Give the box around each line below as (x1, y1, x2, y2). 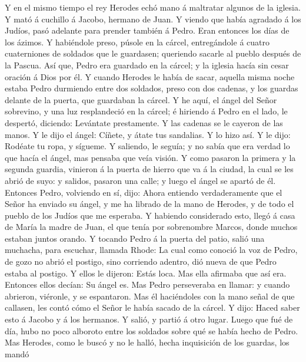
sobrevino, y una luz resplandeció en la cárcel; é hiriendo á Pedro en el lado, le (5, 105, 288, 117)
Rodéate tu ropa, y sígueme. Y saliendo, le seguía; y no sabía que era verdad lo (5, 140, 290, 152)
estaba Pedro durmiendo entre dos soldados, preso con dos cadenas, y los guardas (5, 82, 298, 94)
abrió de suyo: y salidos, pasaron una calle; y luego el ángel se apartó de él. (5, 174, 276, 186)
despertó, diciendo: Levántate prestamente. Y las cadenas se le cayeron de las (5, 116, 283, 129)
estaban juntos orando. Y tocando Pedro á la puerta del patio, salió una (5, 232, 265, 244)
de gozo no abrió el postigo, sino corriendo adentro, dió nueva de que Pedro (5, 255, 277, 268)
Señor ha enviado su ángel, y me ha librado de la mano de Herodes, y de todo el (5, 198, 294, 210)
